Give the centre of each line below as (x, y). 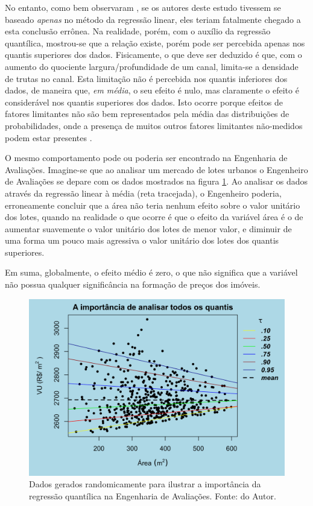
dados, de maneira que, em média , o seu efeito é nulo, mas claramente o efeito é (152, 90)
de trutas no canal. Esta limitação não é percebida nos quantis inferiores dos (146, 78)
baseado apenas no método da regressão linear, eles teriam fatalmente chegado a (153, 19)
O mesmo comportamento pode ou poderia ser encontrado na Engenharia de (146, 158)
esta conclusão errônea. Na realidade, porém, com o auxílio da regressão (138, 31)
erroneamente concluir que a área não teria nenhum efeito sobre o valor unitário (153, 205)
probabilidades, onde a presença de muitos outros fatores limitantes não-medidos (154, 125)
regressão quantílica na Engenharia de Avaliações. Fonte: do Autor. (153, 496)
